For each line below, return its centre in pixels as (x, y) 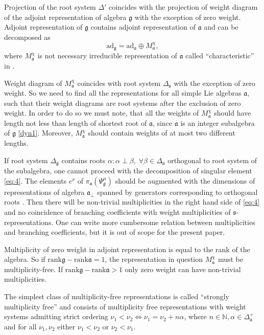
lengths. (16, 143)
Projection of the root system (50, 7)
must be (230, 259)
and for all (20, 326)
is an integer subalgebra (218, 122)
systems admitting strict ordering (56, 316)
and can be (221, 27)
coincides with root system (119, 83)
